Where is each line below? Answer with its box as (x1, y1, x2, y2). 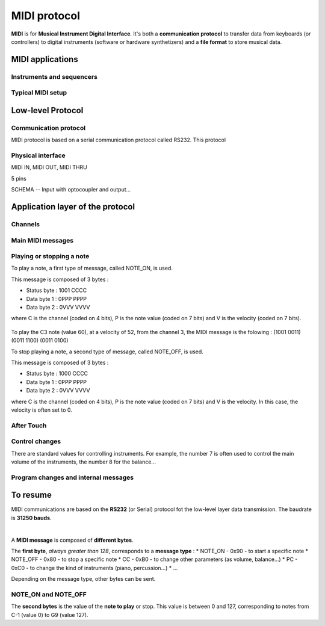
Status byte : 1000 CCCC (26, 370, 88, 377)
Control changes (11, 437, 61, 445)
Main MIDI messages (11, 236, 74, 244)
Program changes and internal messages (11, 473, 134, 482)
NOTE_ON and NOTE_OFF (11, 590, 87, 598)
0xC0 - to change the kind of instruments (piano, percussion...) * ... (11, 564, 178, 571)
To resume (11, 490, 52, 500)
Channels (11, 220, 40, 228)
